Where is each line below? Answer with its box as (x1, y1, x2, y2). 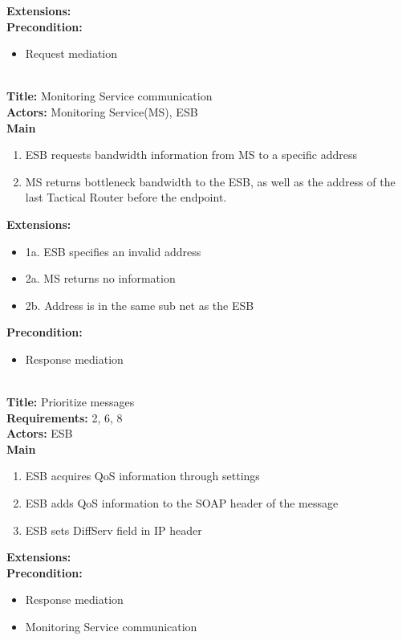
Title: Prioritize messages (6, 393, 135, 410)
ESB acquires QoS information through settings (25, 467, 260, 484)
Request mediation (25, 45, 118, 62)
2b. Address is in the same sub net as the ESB (25, 296, 254, 313)
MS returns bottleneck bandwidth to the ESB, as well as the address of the (25, 173, 396, 190)
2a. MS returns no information (25, 270, 176, 287)
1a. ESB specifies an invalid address (25, 243, 201, 259)
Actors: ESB (6, 425, 73, 442)
